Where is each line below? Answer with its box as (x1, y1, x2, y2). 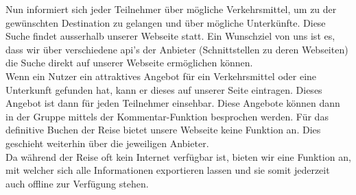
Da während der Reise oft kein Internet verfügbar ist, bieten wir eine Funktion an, (5, 149, 351, 164)
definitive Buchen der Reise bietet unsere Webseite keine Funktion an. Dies (5, 122, 321, 137)
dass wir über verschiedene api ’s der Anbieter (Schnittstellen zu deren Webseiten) (5, 42, 348, 56)
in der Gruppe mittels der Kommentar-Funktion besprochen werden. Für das (5, 109, 329, 123)
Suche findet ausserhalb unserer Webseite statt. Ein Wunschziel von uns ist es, (5, 29, 335, 43)
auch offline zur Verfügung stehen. (5, 176, 149, 190)
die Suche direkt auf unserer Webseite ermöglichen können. (5, 55, 253, 70)
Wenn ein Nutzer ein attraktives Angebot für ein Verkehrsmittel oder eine (5, 68, 317, 83)
